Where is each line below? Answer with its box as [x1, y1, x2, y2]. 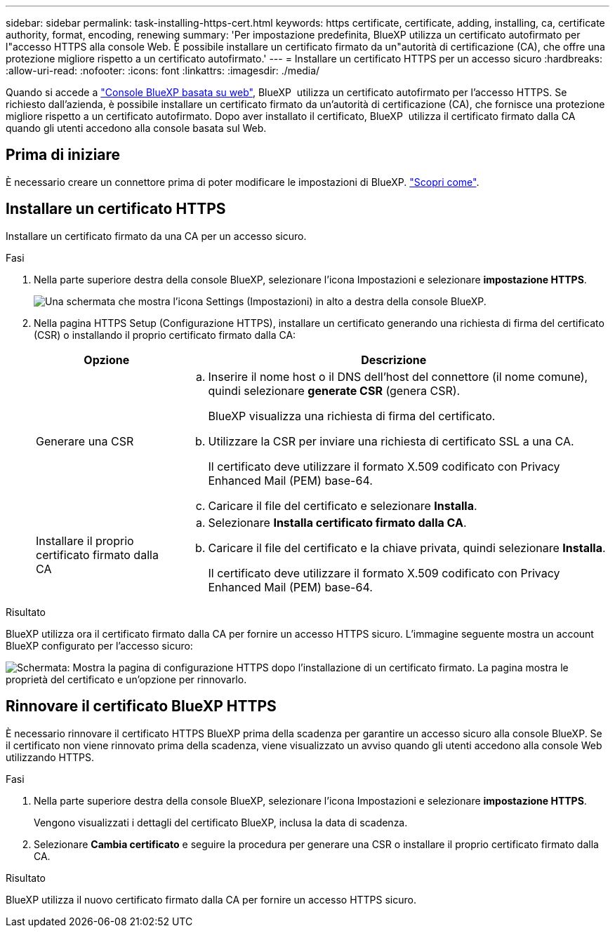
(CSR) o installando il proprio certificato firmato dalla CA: [34, 328, 296, 341]
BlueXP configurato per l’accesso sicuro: [6, 639, 193, 652]
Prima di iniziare [6, 146, 121, 164]
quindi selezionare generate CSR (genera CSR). [208, 383, 461, 398]
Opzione [84, 352, 130, 367]
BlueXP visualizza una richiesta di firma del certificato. [208, 408, 496, 423]
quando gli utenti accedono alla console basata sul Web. [6, 122, 267, 134]
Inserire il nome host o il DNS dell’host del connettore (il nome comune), [208, 369, 588, 384]
